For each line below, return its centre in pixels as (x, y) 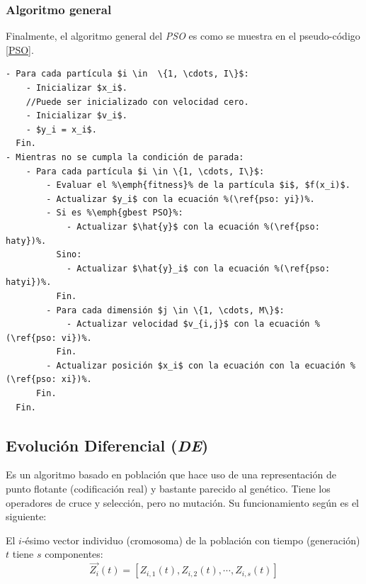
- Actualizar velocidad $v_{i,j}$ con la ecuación (188, 324)
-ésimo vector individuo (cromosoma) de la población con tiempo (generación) (191, 540)
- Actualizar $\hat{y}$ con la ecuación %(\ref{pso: (193, 226)
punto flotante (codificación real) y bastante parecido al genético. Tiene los (168, 489)
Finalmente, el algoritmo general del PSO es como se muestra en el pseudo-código (183, 36)
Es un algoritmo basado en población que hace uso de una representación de (171, 474)
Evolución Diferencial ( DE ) (107, 445)
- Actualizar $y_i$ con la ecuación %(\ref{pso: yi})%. (181, 199)
